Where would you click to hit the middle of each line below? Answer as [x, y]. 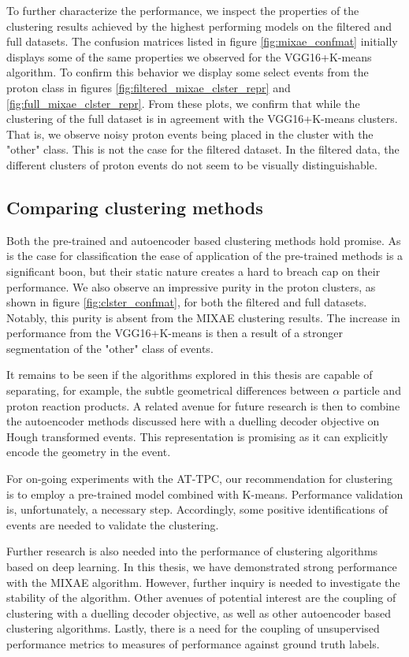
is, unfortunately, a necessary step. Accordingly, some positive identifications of [197, 509]
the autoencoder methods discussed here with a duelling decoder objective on [193, 421]
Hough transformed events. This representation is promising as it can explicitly [197, 436]
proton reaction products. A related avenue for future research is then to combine [203, 405]
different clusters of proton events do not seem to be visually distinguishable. [192, 164]
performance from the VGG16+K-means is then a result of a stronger [175, 333]
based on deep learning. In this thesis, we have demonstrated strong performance [202, 567]
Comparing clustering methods [135, 207]
